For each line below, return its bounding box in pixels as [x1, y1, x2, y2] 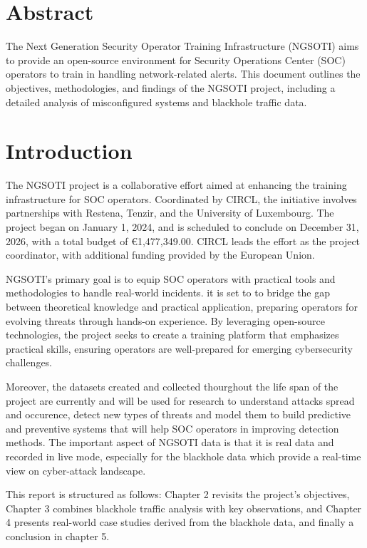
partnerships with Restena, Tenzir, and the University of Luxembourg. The [6, 205, 334, 220]
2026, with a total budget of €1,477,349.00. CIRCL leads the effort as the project [6, 233, 361, 248]
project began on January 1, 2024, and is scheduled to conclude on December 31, [6, 219, 359, 234]
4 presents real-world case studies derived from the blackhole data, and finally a [6, 515, 354, 529]
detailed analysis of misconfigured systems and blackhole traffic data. [6, 94, 307, 109]
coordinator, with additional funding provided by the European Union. [6, 247, 315, 262]
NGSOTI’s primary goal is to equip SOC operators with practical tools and [6, 271, 336, 286]
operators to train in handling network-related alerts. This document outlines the [6, 66, 361, 81]
